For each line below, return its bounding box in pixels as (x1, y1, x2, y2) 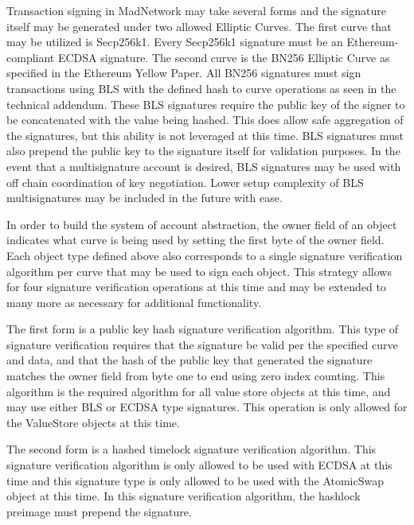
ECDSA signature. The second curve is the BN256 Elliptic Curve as (57, 49, 390, 65)
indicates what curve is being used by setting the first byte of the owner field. (6, 231, 385, 248)
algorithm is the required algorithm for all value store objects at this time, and (6, 383, 391, 399)
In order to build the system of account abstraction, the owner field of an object (6, 216, 397, 232)
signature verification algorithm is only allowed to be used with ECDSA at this (6, 457, 393, 473)
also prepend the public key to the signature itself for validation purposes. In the (6, 142, 400, 159)
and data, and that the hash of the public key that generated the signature (6, 352, 373, 368)
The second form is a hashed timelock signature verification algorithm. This (6, 441, 377, 457)
